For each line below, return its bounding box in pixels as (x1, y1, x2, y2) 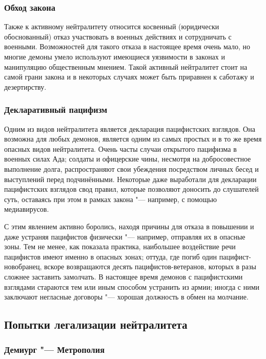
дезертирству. (4, 81, 47, 92)
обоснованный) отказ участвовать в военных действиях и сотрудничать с (4, 31, 232, 42)
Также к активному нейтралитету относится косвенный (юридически (4, 21, 219, 32)
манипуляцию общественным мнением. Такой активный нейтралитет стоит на (4, 61, 248, 72)
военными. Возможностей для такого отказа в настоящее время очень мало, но (4, 41, 251, 52)
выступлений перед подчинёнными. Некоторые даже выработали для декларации (4, 173, 257, 184)
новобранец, (4, 261, 42, 272)
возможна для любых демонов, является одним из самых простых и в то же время (4, 133, 262, 144)
